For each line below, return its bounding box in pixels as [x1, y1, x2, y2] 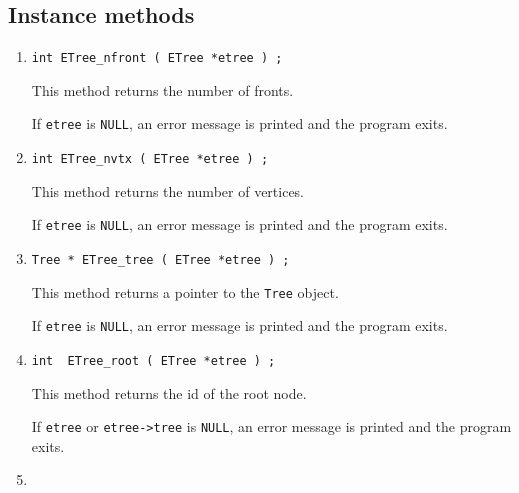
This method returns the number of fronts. [31, 79, 294, 100]
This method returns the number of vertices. [31, 180, 305, 201]
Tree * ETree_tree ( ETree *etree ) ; [31, 253, 290, 268]
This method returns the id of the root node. [31, 382, 307, 403]
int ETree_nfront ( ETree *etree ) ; [31, 51, 283, 66]
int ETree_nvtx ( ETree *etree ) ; [31, 152, 269, 167]
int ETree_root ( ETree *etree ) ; [31, 353, 276, 368]
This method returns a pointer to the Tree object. [31, 281, 339, 302]
